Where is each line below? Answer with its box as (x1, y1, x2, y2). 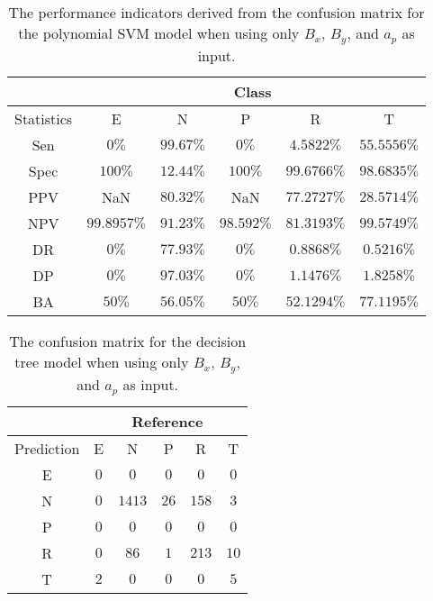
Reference (131, 410, 203, 432)
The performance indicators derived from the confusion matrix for (8, 2, 425, 23)
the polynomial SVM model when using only (18, 23, 300, 43)
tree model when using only (14, 351, 189, 372)
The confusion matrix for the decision (9, 330, 247, 351)
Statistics (14, 107, 73, 129)
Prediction (14, 437, 80, 459)
